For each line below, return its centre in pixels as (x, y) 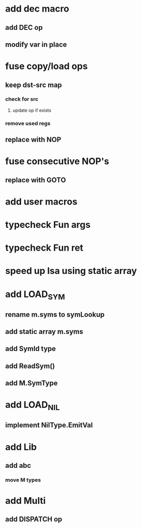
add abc (18, 465)
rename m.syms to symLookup (55, 315)
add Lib (21, 447)
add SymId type (31, 349)
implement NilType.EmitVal (49, 425)
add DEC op (24, 28)
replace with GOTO (36, 180)
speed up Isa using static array (71, 271)
